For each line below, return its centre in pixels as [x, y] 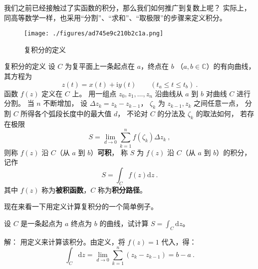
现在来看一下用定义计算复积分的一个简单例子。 [81, 206]
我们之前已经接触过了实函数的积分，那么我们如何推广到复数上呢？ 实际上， [128, 7]
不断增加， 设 [65, 103]
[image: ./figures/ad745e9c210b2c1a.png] [94, 34]
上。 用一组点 [94, 93]
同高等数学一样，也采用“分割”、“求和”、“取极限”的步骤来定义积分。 [115, 17]
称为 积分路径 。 [122, 189]
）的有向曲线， [231, 66]
